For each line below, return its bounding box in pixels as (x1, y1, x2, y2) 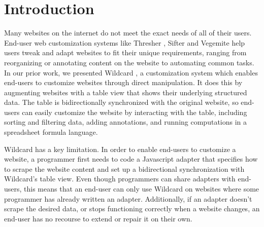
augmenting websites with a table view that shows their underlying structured (4, 87, 247, 97)
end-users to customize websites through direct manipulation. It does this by (4, 77, 243, 88)
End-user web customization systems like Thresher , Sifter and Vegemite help (4, 37, 245, 48)
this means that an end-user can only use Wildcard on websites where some (24, 183, 259, 194)
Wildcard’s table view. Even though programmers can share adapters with (4, 173, 236, 184)
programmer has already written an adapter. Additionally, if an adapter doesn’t (4, 193, 252, 204)
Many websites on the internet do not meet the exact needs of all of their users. (4, 27, 252, 38)
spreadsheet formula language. (4, 127, 98, 137)
